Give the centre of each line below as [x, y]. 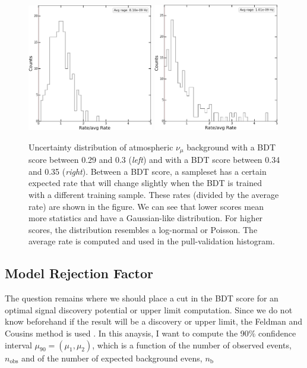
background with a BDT [231, 147]
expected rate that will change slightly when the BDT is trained [145, 183]
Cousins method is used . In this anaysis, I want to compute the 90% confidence [151, 333]
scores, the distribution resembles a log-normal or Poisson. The [143, 229]
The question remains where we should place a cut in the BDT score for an [142, 298]
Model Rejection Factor [79, 273]
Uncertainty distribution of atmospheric [101, 147]
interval [18, 345]
